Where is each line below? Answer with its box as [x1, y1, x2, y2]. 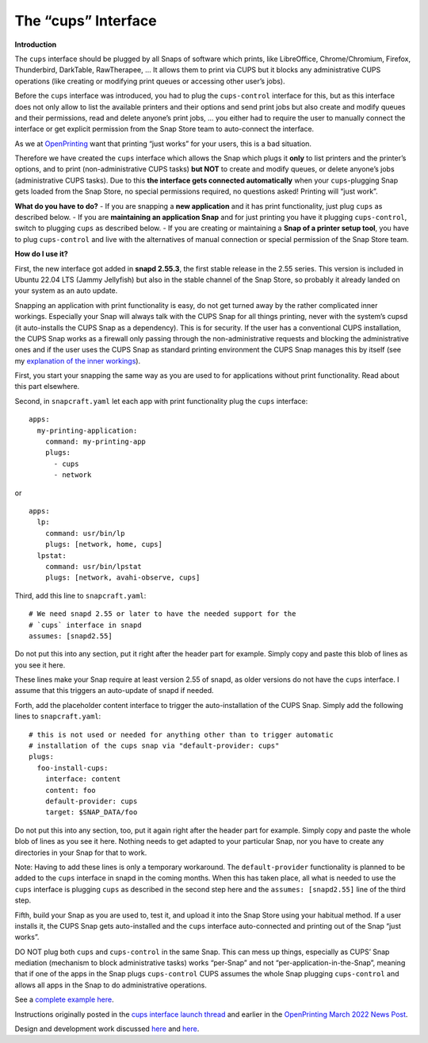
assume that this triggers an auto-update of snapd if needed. [14, 686, 214, 695]
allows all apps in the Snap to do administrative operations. [14, 980, 208, 990]
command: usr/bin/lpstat [44, 562, 142, 571]
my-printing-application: [36, 425, 138, 435]
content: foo [44, 786, 96, 795]
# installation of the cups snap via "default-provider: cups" [29, 741, 280, 750]
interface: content [44, 775, 121, 783]
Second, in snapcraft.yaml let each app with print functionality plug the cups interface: [14, 396, 308, 406]
